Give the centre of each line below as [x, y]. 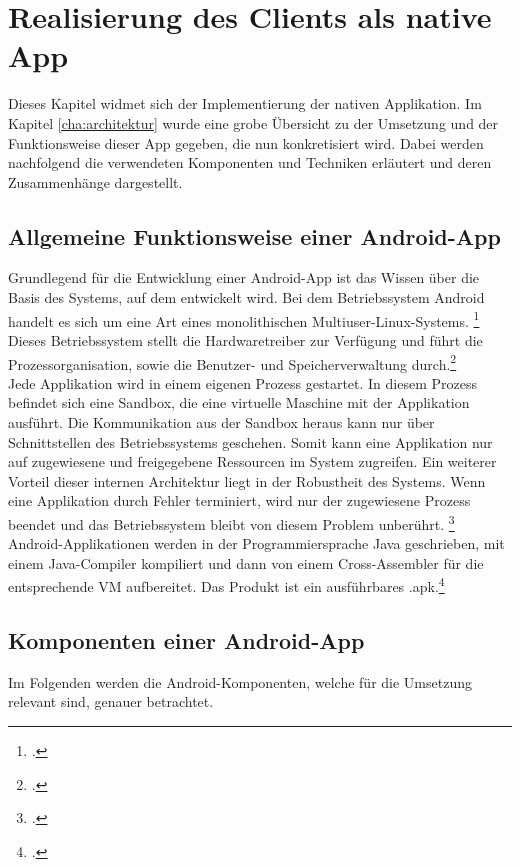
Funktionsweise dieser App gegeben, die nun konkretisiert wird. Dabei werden [246, 142]
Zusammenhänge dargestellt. [95, 181]
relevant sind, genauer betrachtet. [111, 701]
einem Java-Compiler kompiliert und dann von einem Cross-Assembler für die [246, 562]
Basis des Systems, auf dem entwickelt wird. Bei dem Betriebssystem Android [246, 297]
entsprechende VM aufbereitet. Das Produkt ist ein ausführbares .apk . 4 [226, 585]
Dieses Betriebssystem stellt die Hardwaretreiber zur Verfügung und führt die [245, 339]
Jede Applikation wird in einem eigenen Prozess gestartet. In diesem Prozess [242, 382]
